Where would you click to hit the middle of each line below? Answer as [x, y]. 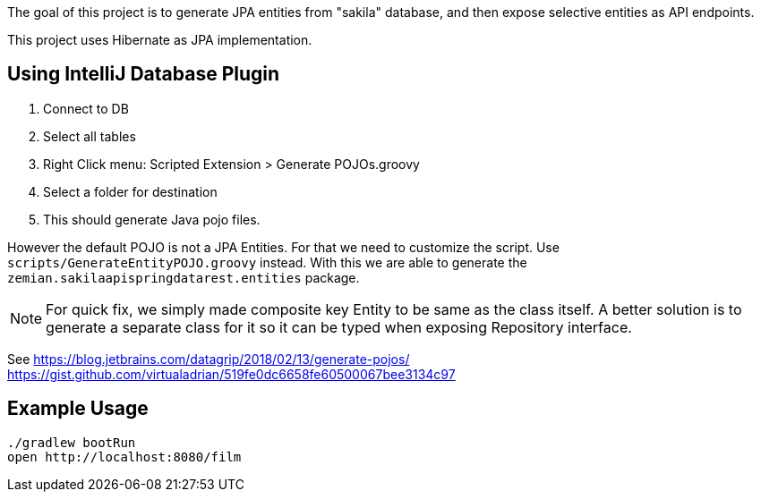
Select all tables [90, 136]
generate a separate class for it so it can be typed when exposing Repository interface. [339, 327]
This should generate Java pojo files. [152, 219]
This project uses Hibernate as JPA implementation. [160, 40]
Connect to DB [86, 108]
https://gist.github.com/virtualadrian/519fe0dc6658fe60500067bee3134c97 [231, 374]
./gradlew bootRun [72, 442]
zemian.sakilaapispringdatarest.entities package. [184, 277]
